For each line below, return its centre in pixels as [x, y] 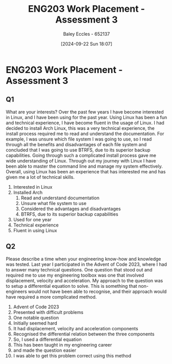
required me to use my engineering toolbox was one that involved [75, 275]
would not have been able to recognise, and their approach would [97, 291]
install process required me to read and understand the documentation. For [85, 133]
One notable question [36, 317]
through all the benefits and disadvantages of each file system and [76, 144]
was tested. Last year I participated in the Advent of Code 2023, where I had [87, 264]
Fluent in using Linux [35, 230]
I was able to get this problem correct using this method [72, 355]
